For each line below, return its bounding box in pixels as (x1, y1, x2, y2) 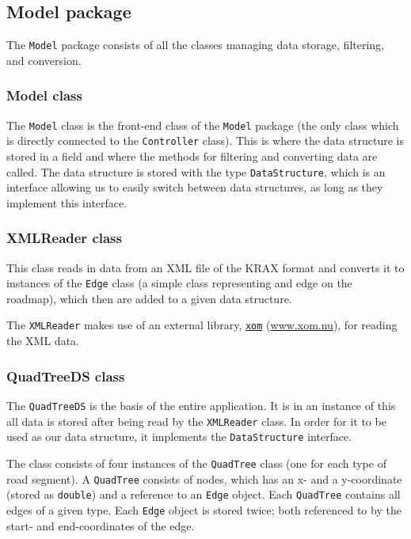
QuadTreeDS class (6, 366, 125, 385)
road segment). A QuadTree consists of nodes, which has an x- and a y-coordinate (6, 470, 402, 487)
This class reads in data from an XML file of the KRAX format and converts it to (6, 259, 405, 275)
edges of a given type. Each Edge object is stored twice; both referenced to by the (6, 501, 401, 518)
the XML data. (6, 332, 79, 349)
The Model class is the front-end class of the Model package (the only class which (6, 116, 399, 133)
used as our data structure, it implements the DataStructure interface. (6, 428, 352, 445)
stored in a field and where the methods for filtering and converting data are (6, 147, 378, 164)
